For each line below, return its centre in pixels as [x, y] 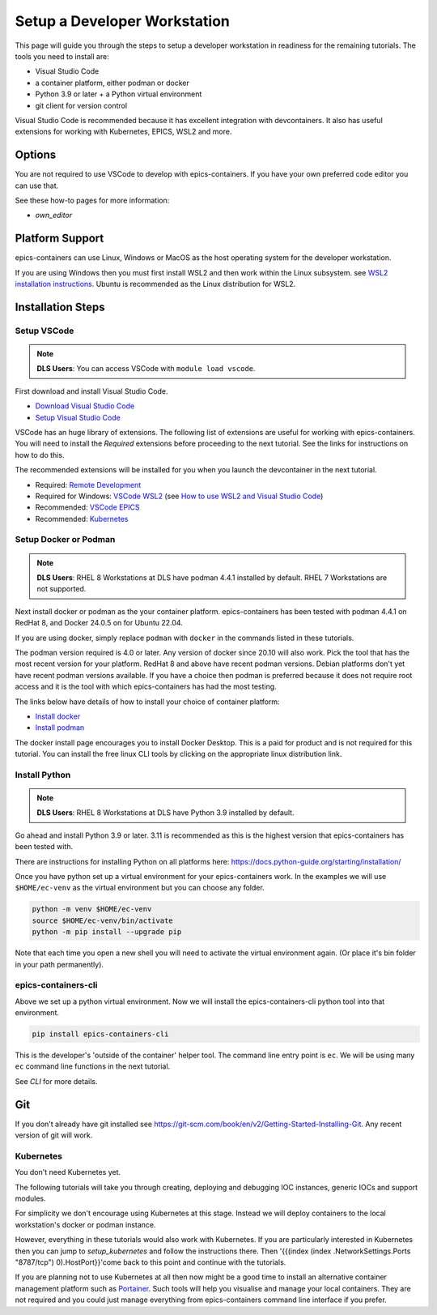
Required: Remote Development [88, 485]
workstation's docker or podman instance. [86, 1224]
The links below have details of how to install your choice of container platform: [147, 702]
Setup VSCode [45, 331]
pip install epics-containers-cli [100, 1034]
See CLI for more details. [56, 1081]
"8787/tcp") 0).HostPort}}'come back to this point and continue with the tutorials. [151, 1262]
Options [36, 155]
